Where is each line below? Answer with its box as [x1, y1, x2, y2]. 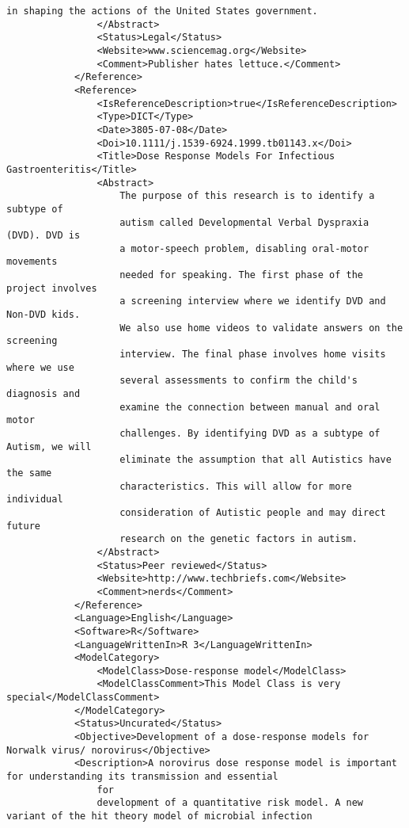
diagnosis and [6, 388, 81, 400]
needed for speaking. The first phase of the [119, 269, 364, 281]
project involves [6, 282, 97, 294]
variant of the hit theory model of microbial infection [6, 811, 312, 822]
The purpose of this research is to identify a [119, 190, 375, 202]
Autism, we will [6, 441, 92, 452]
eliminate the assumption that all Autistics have [119, 454, 392, 466]
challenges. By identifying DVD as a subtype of [119, 428, 381, 439]
